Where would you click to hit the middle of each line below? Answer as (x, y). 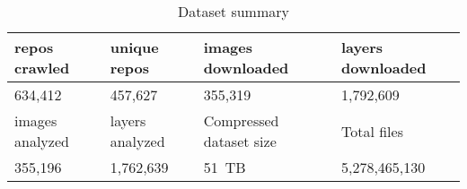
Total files (372, 131)
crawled (42, 68)
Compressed (241, 120)
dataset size (240, 141)
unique (134, 47)
